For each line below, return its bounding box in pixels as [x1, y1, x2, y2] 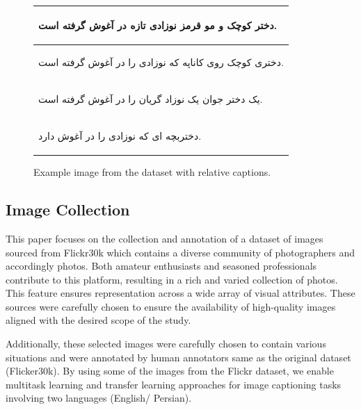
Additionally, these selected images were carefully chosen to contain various [6, 336, 326, 351]
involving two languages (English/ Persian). [6, 391, 192, 405]
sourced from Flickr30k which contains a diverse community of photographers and [6, 245, 355, 259]
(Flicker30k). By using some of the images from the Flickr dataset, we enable [6, 363, 334, 378]
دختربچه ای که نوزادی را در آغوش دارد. [38, 129, 202, 143]
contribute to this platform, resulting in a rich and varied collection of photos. [6, 272, 338, 286]
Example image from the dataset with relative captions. [33, 165, 271, 179]
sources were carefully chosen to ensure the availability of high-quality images [6, 299, 336, 313]
